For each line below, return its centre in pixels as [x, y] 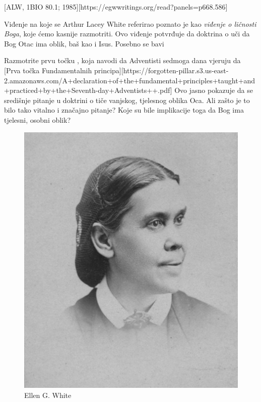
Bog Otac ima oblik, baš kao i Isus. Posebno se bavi [84, 43]
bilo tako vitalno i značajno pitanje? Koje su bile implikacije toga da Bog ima [124, 110]
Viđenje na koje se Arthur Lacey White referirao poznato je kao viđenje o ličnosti [130, 23]
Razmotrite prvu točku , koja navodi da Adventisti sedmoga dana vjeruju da [122, 60]
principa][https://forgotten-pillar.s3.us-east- [161, 70]
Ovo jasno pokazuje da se [214, 90]
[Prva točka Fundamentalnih [48, 70]
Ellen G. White [48, 395]
